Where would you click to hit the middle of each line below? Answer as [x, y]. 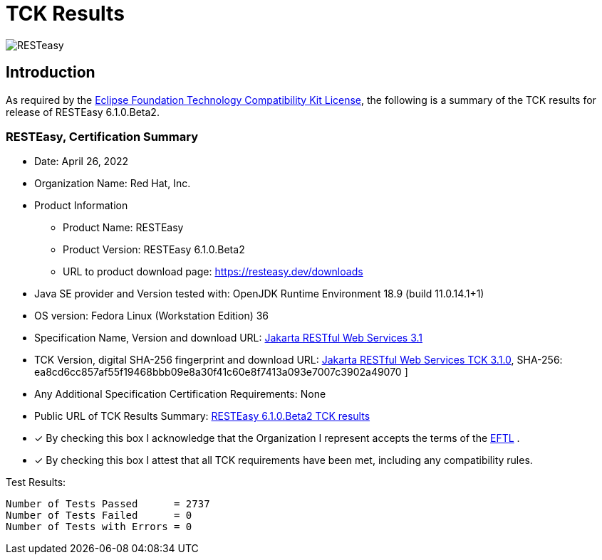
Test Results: [36, 482]
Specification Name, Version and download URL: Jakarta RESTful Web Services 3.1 [228, 338]
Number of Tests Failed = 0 [99, 516]
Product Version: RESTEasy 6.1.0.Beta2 [154, 250]
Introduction [51, 73]
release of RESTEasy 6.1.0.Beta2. [83, 112]
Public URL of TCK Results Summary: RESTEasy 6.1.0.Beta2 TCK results [202, 416]
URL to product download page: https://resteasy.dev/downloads [213, 272]
